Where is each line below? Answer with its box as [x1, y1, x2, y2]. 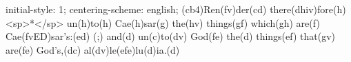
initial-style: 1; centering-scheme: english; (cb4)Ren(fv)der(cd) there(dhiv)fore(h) [6, 2, 346, 16]
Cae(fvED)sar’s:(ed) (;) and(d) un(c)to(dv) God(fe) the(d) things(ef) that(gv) [6, 29, 336, 43]
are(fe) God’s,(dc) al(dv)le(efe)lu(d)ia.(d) [6, 42, 180, 56]
